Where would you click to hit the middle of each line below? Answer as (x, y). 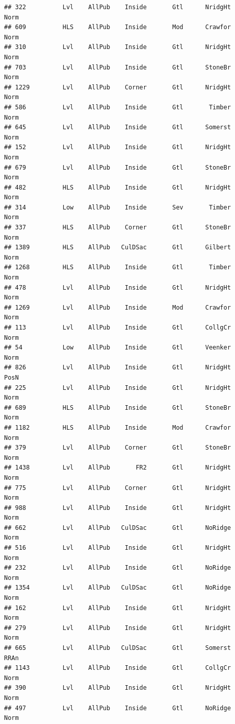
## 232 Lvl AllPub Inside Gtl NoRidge (118, 568)
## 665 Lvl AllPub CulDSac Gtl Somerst (118, 648)
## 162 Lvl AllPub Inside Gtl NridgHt (118, 608)
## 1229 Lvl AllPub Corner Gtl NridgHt (118, 87)
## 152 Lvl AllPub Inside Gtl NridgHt (118, 147)
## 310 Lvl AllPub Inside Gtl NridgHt (118, 47)
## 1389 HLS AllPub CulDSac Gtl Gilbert (118, 248)
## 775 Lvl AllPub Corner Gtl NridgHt (118, 488)
